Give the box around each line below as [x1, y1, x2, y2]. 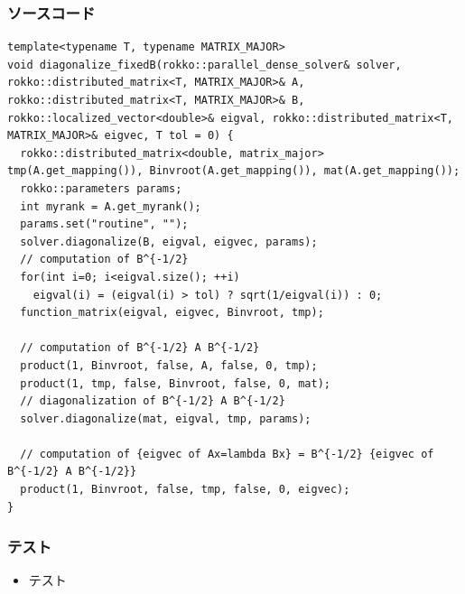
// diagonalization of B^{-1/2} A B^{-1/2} [20, 394, 285, 408]
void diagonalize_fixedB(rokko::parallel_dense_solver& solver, [7, 58, 402, 71]
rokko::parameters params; [20, 181, 182, 195]
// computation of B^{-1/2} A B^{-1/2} [20, 341, 260, 355]
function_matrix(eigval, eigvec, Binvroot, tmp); [20, 306, 324, 320]
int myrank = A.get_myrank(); [20, 200, 201, 213]
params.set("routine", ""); [20, 218, 189, 231]
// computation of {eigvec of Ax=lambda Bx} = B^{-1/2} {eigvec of [20, 447, 434, 460]
